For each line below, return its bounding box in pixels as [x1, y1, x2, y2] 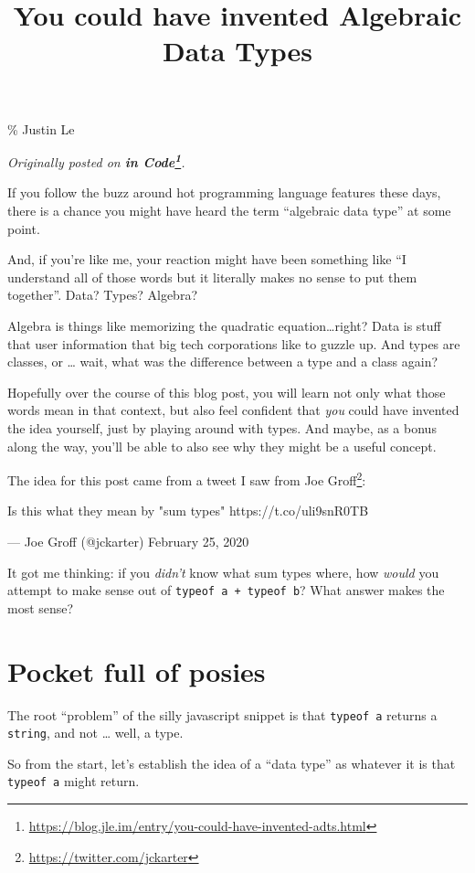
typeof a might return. [7, 772, 140, 791]
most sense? [7, 598, 74, 617]
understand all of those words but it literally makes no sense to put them [7, 267, 417, 286]
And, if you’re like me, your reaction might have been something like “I [7, 250, 406, 269]
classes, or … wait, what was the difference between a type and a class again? [7, 352, 438, 371]
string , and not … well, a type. [7, 723, 184, 742]
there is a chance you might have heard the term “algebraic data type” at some [7, 201, 451, 219]
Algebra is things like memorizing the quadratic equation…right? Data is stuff [7, 315, 441, 335]
